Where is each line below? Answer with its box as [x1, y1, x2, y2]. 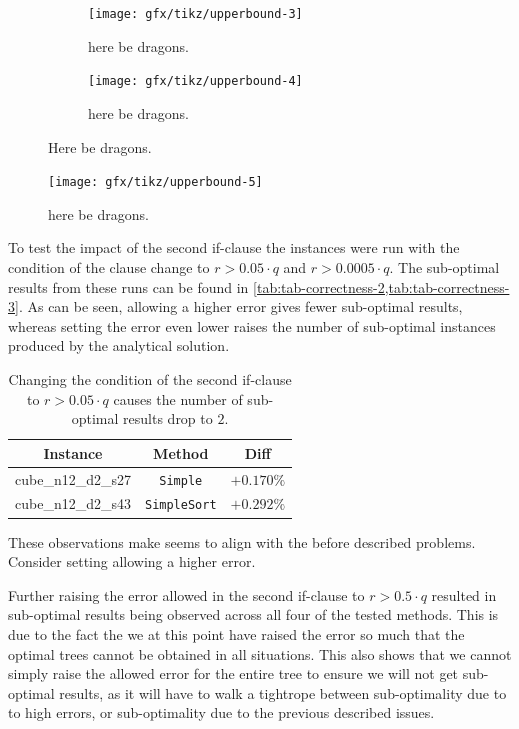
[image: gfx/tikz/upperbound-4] [88, 74, 303, 89]
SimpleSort [144, 498, 217, 513]
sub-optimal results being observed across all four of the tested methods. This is [8, 604, 499, 625]
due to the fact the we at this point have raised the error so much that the [8, 623, 465, 644]
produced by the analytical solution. [8, 335, 230, 356]
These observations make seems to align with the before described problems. [8, 531, 476, 552]
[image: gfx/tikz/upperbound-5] [48, 175, 263, 190]
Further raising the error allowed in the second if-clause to [8, 584, 365, 605]
